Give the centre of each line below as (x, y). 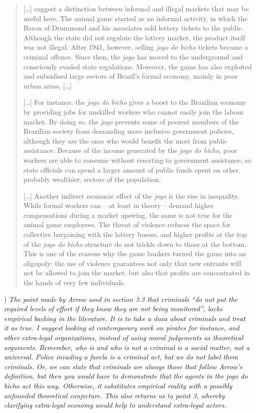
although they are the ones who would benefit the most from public (125, 140)
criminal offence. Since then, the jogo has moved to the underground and (133, 56)
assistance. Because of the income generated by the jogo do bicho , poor (130, 150)
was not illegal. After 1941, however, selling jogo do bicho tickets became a (136, 47)
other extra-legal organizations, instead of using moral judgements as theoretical (124, 337)
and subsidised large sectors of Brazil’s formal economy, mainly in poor (131, 76)
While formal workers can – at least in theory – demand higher (118, 205)
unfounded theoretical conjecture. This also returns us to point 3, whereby (114, 395)
